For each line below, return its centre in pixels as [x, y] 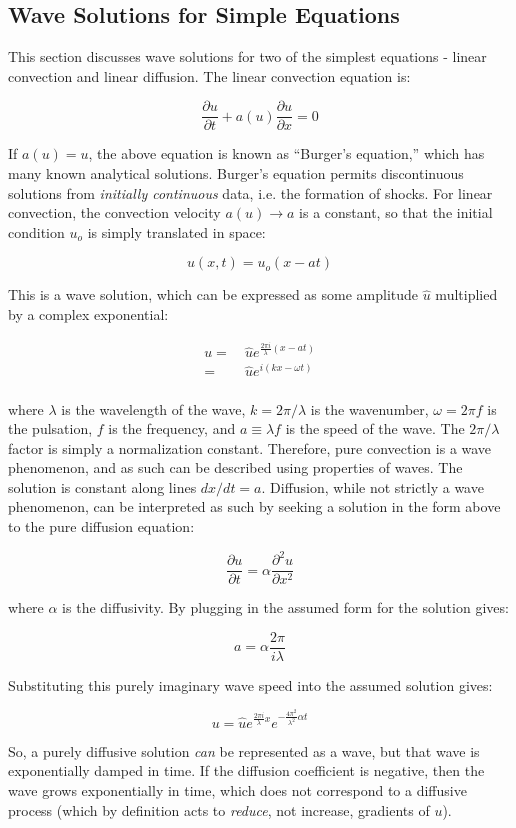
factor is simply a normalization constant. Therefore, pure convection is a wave [250, 447]
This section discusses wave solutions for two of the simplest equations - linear [247, 56]
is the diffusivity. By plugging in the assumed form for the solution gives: [285, 607]
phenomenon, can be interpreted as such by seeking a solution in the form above [254, 506]
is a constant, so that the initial [396, 212]
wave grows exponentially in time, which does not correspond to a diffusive [237, 789]
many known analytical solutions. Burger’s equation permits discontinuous [236, 173]
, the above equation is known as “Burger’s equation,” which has [286, 153]
